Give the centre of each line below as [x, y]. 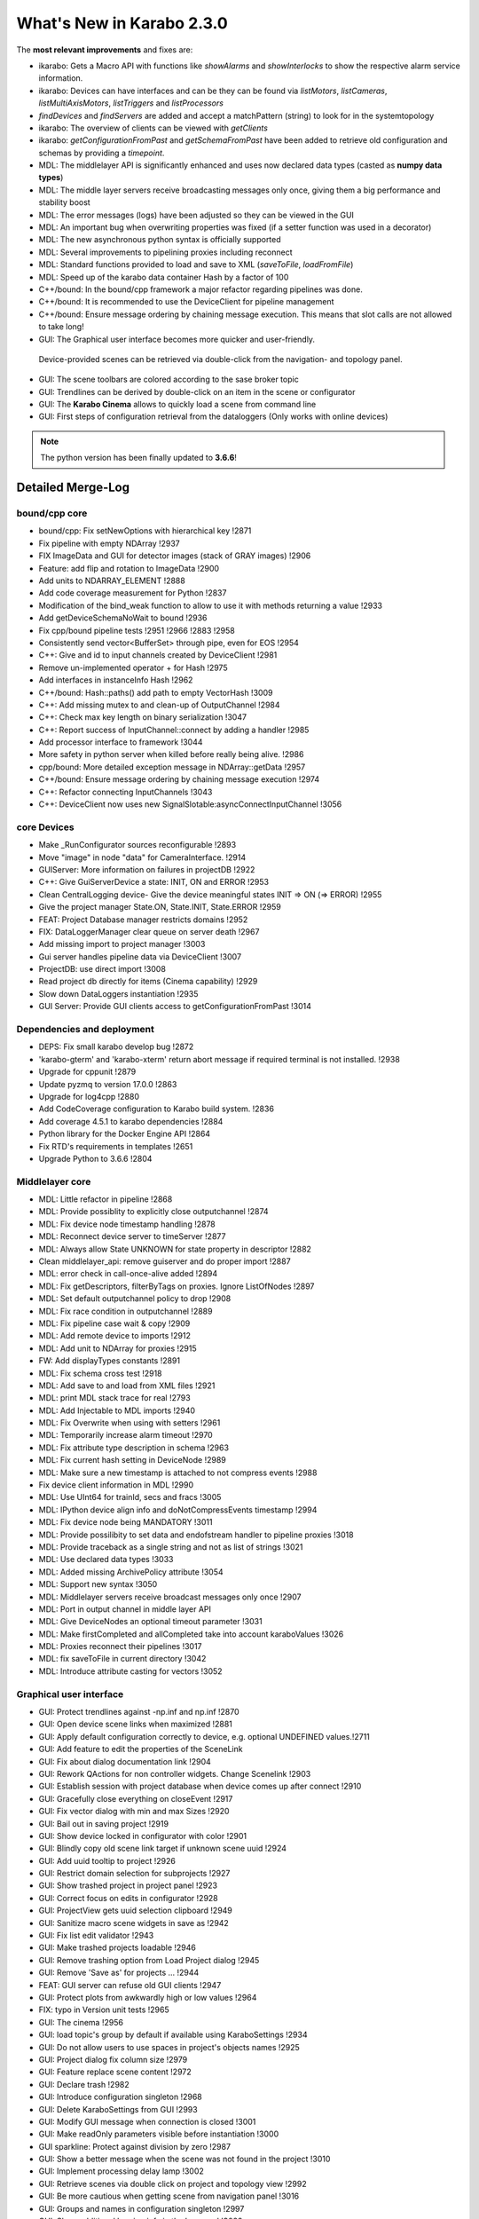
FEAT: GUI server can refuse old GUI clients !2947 [130, 1985]
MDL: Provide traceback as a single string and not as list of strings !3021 [171, 1547]
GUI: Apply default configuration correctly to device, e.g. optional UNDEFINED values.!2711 [204, 1736]
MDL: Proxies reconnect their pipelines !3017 [121, 1646]
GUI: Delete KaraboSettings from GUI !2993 [118, 2109]
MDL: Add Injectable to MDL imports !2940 [117, 1410]
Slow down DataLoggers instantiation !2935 [118, 993]
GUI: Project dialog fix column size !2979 [113, 2059]
